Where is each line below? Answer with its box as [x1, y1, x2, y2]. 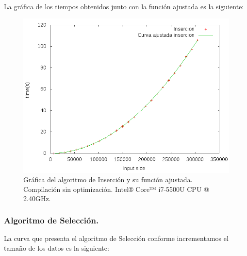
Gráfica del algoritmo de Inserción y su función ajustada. [23, 174, 193, 185]
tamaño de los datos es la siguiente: [4, 242, 109, 253]
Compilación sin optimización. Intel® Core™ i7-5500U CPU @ [23, 184, 209, 194]
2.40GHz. [23, 193, 51, 204]
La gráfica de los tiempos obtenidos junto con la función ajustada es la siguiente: [4, 1, 244, 11]
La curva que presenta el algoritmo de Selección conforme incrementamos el [4, 233, 229, 243]
